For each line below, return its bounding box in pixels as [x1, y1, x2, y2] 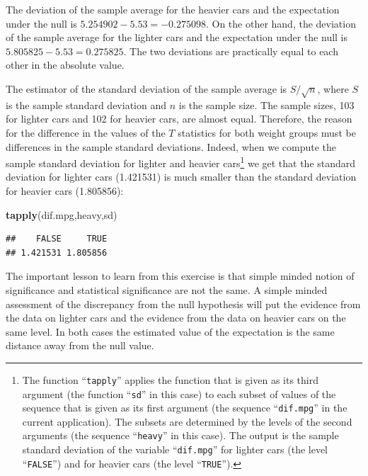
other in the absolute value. [6, 57, 125, 72]
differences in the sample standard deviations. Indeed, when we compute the [6, 139, 337, 154]
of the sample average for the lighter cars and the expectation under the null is [6, 30, 348, 45]
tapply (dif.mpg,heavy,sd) [6, 207, 117, 222]
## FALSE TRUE [6, 234, 108, 244]
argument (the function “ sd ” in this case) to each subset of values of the [22, 386, 336, 401]
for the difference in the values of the [6, 125, 166, 140]
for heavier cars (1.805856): [6, 183, 124, 198]
